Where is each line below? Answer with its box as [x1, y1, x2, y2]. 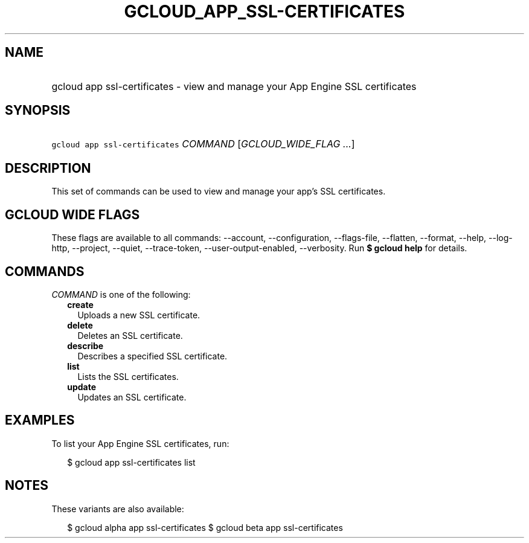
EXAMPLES [5, 413, 75, 428]
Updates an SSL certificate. [77, 391, 187, 402]
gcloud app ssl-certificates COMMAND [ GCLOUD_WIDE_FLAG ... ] [51, 138, 355, 150]
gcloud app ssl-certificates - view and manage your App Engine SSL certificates [51, 80, 417, 92]
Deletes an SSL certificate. [77, 330, 183, 341]
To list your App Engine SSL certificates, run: [51, 438, 229, 449]
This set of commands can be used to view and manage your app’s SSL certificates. [51, 186, 386, 197]
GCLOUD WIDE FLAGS [5, 207, 140, 222]
